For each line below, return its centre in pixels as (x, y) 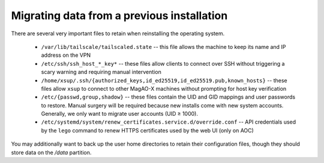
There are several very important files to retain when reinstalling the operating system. (118, 33)
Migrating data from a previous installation (119, 16)
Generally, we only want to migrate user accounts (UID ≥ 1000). (119, 114)
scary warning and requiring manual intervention (101, 72)
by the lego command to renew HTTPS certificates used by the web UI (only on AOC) (148, 130)
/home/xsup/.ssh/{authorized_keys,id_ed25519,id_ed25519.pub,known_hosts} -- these (164, 80)
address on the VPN (66, 55)
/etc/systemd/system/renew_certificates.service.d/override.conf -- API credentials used (169, 122)
